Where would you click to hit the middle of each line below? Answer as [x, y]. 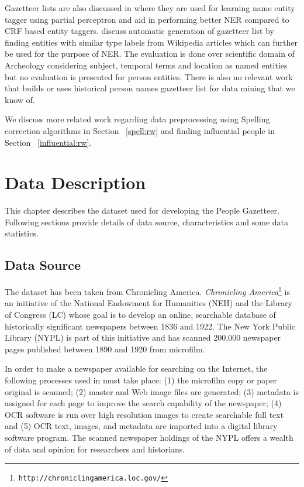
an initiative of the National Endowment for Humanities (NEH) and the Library [149, 303]
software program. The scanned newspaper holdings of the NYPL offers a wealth [149, 438]
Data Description [75, 182]
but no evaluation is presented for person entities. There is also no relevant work [149, 76]
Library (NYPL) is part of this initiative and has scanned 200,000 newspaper [143, 337]
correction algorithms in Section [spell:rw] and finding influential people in [140, 130]
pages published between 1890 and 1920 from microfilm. [105, 349]
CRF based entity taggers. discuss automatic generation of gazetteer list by [139, 31]
